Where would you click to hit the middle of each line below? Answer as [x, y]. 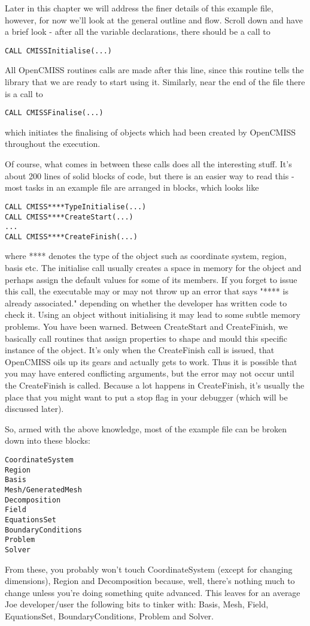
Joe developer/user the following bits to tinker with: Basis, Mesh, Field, [137, 604]
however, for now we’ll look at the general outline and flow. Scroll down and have [154, 19]
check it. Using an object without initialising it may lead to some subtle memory [153, 314]
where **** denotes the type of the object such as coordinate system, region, [146, 256]
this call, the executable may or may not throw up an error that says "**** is [147, 291]
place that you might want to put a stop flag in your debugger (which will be [146, 397]
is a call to [24, 93]
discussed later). [34, 409]
